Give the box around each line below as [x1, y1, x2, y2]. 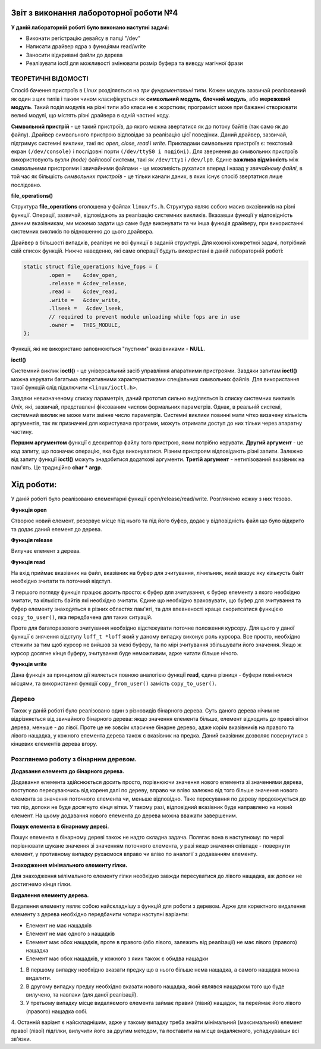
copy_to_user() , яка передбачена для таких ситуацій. [11, 614, 153, 621]
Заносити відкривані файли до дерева [26, 51, 123, 58]
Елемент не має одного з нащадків [26, 930, 115, 938]
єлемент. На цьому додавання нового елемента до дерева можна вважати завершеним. [11, 812, 238, 819]
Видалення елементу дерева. [11, 891, 89, 899]
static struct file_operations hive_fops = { [23, 263, 159, 270]
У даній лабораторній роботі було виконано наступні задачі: [11, 24, 169, 31]
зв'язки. [11, 1035, 32, 1042]
